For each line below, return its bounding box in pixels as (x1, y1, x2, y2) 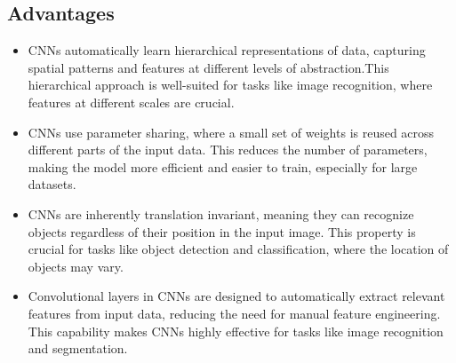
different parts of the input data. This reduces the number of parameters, (28, 140, 428, 159)
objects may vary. (28, 256, 124, 275)
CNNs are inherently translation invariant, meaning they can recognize (28, 204, 414, 223)
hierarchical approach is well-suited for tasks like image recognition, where (28, 75, 433, 94)
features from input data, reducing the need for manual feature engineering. (28, 304, 441, 322)
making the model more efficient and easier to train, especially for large (28, 157, 418, 176)
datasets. (28, 175, 76, 193)
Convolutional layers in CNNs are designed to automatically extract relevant (28, 287, 445, 305)
